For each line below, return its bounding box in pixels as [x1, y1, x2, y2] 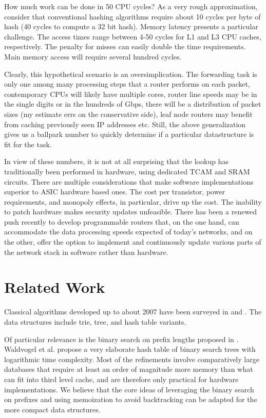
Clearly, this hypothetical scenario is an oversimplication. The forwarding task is [4, 68, 257, 79]
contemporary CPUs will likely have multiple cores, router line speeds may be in [4, 88, 257, 99]
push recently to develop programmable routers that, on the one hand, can [4, 216, 239, 227]
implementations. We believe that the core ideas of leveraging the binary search [4, 384, 254, 394]
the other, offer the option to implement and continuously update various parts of [4, 236, 261, 247]
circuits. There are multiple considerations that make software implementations [4, 176, 254, 187]
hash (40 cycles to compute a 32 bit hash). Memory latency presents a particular [4, 21, 258, 32]
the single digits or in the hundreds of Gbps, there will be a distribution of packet [4, 98, 261, 109]
